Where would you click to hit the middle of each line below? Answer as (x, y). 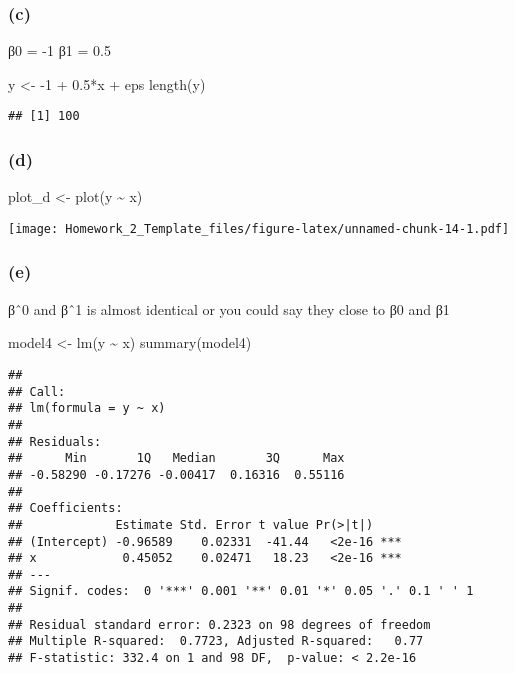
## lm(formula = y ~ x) (87, 408)
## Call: (37, 391)
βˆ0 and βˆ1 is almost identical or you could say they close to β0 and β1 (229, 308)
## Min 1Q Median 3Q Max (176, 458)
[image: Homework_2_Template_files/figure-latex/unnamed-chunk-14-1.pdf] (259, 228)
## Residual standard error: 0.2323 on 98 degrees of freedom (219, 624)
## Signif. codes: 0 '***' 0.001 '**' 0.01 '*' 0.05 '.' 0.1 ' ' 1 (241, 591)
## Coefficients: (65, 508)
